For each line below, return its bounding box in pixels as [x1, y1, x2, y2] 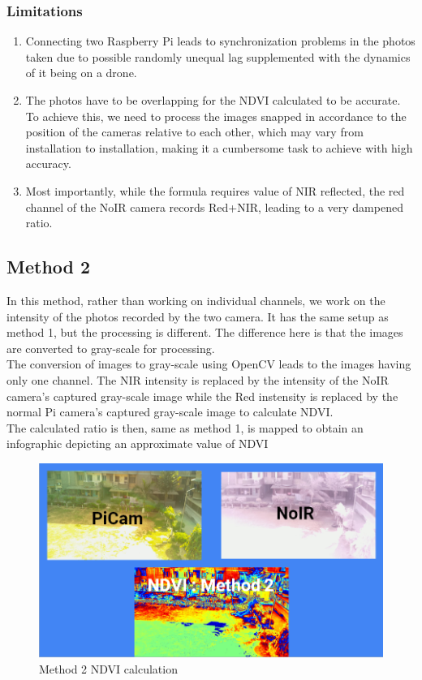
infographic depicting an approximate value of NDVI [6, 435, 269, 452]
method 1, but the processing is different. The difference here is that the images [6, 324, 403, 341]
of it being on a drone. [25, 64, 137, 81]
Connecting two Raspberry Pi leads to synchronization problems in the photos [25, 32, 416, 49]
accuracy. [25, 155, 71, 172]
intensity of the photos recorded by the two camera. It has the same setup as [6, 308, 389, 325]
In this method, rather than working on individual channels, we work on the [6, 291, 385, 308]
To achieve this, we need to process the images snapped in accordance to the [25, 107, 407, 124]
